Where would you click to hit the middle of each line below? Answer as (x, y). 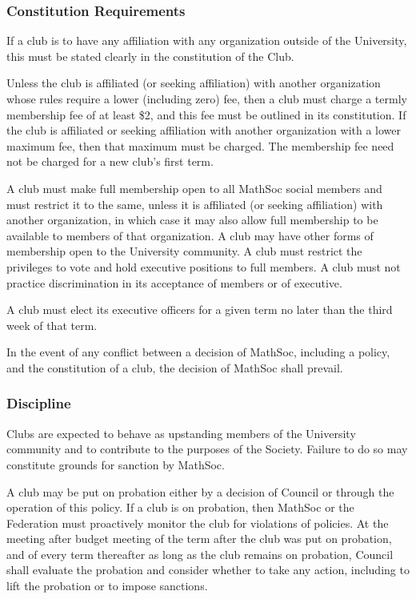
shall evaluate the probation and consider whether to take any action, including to (208, 570)
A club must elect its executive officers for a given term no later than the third (200, 310)
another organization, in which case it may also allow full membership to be (192, 220)
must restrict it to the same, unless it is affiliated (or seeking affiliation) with (195, 204)
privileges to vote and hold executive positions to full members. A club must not (204, 266)
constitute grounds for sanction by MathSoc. (116, 464)
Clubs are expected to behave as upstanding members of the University (181, 433)
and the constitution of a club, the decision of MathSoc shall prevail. (175, 367)
